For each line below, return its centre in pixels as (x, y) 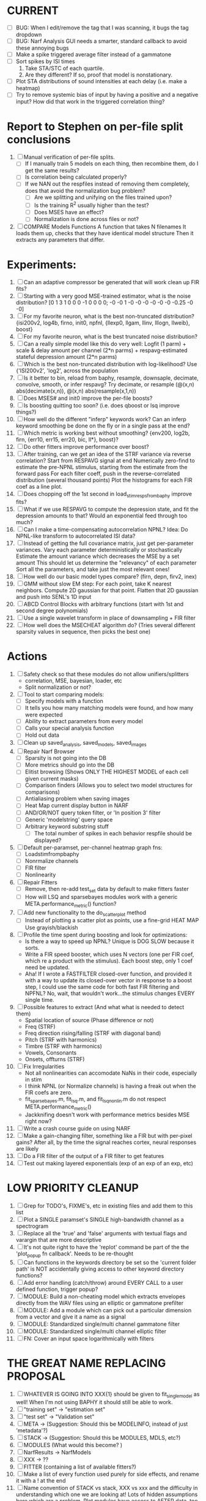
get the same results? (52, 171)
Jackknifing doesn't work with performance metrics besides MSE (107, 1115)
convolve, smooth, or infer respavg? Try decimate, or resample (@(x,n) (105, 385)
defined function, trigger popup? (57, 1289)
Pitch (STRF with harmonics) (61, 1039)
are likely (27, 1149)
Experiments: (42, 265)
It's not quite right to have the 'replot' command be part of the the (106, 1247)
